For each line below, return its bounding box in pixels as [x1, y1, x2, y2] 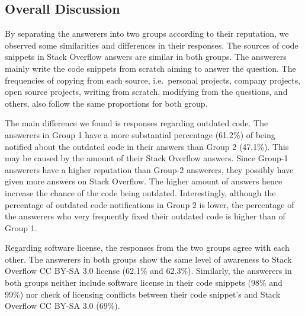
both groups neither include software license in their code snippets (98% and [5, 276, 282, 289]
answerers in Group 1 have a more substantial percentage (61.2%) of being [5, 128, 275, 141]
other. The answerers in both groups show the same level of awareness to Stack [5, 253, 292, 265]
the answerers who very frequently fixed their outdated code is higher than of [5, 210, 285, 222]
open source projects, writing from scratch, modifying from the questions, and [5, 85, 288, 98]
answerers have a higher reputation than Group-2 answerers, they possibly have [5, 163, 294, 175]
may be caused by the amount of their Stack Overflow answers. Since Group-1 [5, 152, 288, 164]
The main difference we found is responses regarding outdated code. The [5, 117, 268, 129]
